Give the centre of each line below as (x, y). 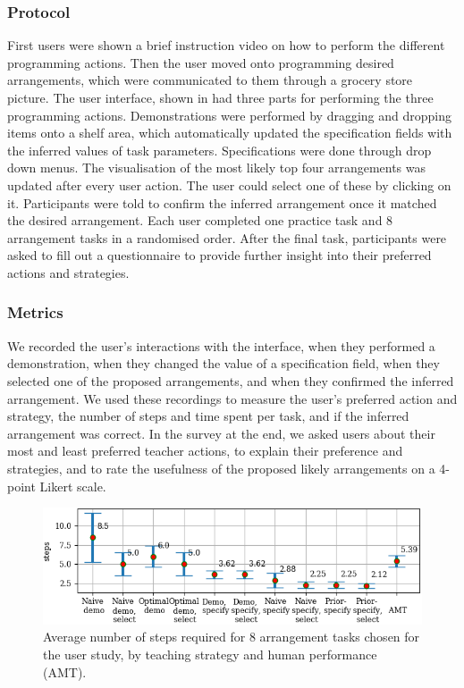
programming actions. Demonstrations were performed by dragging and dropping (230, 115)
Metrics (35, 312)
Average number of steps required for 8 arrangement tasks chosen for (232, 637)
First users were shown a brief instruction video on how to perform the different (226, 45)
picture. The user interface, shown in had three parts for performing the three (220, 97)
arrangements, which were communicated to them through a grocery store (210, 80)
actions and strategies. (68, 272)
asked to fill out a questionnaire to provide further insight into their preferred (219, 255)
